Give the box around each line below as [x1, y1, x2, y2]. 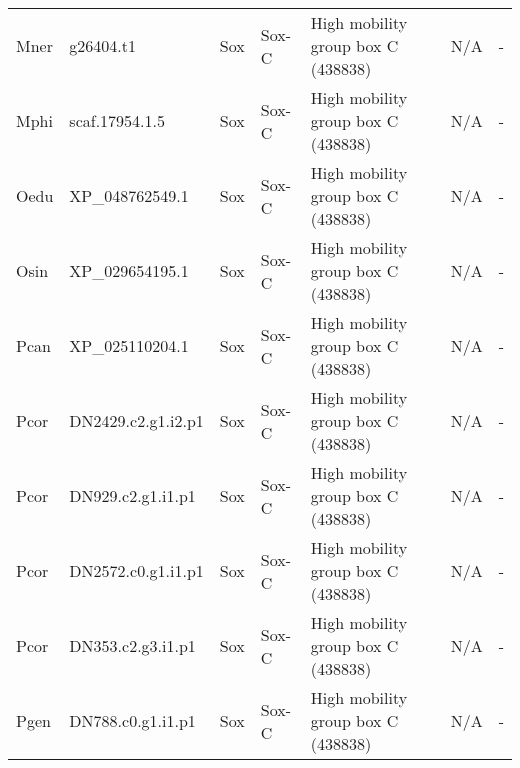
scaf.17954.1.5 [69, 109, 166, 132]
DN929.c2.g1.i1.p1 [69, 484, 196, 507]
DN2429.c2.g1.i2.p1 [69, 409, 204, 432]
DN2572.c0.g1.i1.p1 [69, 559, 204, 582]
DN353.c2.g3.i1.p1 [69, 634, 196, 657]
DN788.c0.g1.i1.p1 [69, 709, 196, 732]
